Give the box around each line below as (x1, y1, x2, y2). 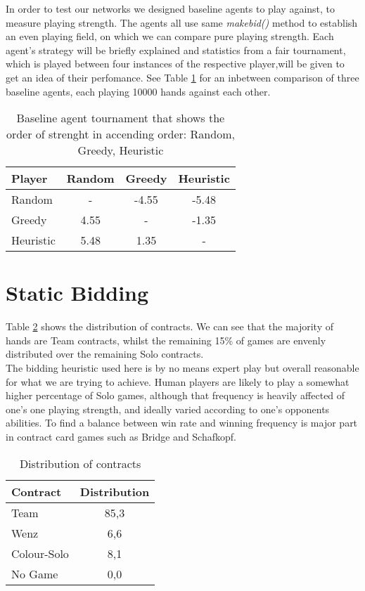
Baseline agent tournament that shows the (16, 110, 225, 126)
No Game (11, 565, 58, 582)
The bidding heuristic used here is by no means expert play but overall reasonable (6, 361, 359, 375)
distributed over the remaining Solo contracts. (6, 346, 204, 361)
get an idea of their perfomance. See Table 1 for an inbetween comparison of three (6, 70, 359, 84)
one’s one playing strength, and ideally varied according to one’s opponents (6, 401, 330, 416)
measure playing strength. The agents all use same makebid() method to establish (6, 15, 358, 30)
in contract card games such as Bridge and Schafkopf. (6, 429, 236, 444)
